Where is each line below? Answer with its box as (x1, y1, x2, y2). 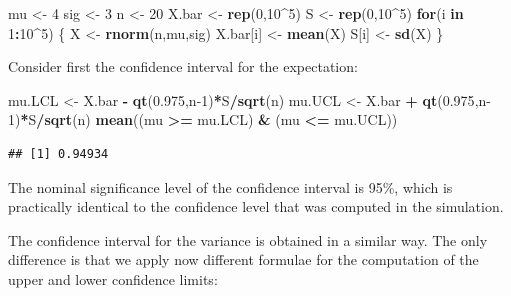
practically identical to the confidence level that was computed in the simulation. (8, 196, 504, 217)
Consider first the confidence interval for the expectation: (8, 56, 358, 77)
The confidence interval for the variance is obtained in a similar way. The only (8, 229, 488, 250)
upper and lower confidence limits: (8, 268, 218, 289)
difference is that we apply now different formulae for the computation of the (8, 249, 479, 270)
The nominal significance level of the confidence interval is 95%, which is (8, 176, 453, 197)
